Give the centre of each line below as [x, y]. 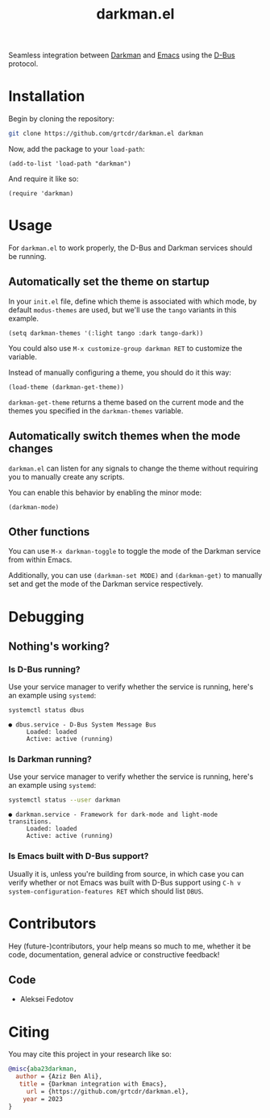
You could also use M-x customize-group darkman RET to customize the [125, 348]
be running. [27, 256]
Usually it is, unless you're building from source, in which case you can [126, 873]
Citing [29, 1032]
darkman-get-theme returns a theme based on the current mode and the [126, 402]
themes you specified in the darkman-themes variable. [96, 410]
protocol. [23, 64]
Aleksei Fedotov [47, 999]
